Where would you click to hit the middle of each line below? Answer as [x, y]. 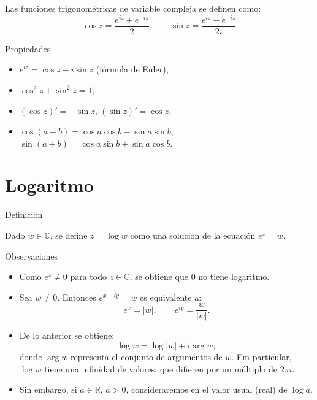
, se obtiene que [159, 276]
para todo [88, 276]
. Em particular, [262, 357]
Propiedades [28, 48]
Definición [24, 214]
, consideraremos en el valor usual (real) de [207, 389]
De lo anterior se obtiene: [67, 335]
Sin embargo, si [48, 389]
